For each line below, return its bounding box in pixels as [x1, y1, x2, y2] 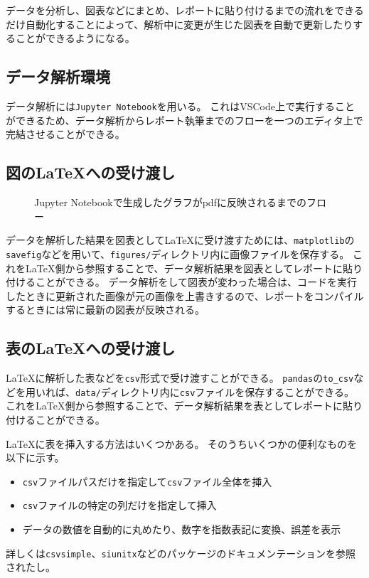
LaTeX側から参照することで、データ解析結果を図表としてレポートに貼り [25, 260, 363, 275]
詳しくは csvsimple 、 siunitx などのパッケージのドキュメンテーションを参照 [6, 545, 356, 560]
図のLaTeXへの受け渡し [6, 161, 176, 183]
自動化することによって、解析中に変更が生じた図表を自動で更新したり [25, 16, 353, 31]
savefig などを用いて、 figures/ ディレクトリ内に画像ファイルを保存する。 [6, 246, 350, 261]
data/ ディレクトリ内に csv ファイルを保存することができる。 [75, 384, 355, 399]
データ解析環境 [6, 65, 110, 87]
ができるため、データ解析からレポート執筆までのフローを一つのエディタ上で [6, 112, 363, 127]
